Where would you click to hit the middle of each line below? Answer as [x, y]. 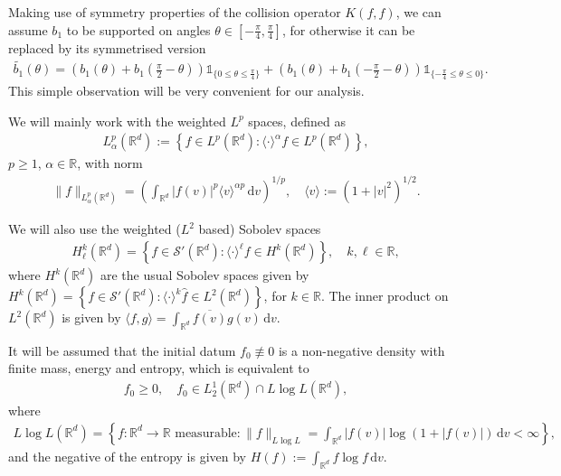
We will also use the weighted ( [95, 229]
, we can [418, 12]
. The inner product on [385, 296]
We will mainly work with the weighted [117, 121]
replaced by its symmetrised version [107, 47]
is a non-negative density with [361, 350]
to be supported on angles [138, 29]
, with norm [110, 163]
